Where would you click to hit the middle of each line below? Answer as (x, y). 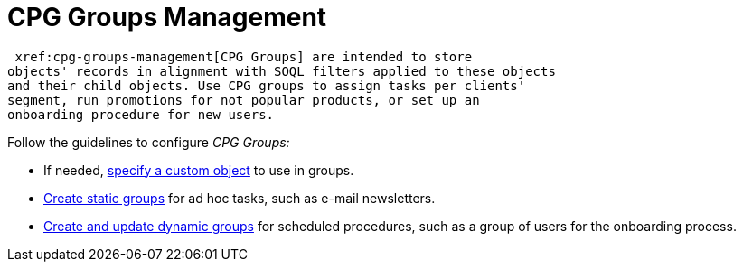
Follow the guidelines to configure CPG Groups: (149, 142)
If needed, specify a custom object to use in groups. (199, 170)
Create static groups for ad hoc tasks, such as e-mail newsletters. (240, 198)
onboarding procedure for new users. (141, 114)
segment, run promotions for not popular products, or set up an (244, 100)
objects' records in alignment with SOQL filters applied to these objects (282, 71)
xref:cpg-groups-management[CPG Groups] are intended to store (244, 56)
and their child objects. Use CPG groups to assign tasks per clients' (267, 85)
